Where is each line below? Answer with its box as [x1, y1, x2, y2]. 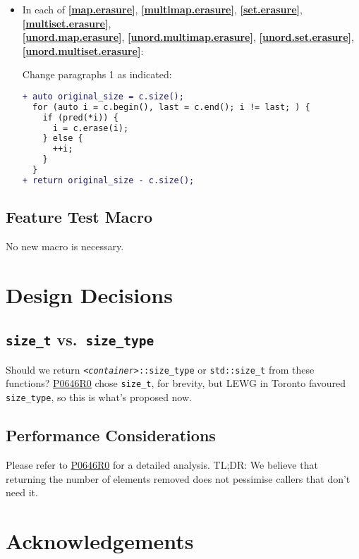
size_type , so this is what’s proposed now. [6, 390, 192, 405]
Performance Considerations [6, 424, 216, 446]
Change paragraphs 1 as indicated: [22, 67, 172, 82]
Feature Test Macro [6, 206, 153, 228]
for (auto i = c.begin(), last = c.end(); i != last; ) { [32, 102, 310, 112]
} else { [42, 133, 83, 144]
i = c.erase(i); [52, 123, 129, 133]
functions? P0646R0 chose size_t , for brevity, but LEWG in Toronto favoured [6, 376, 346, 391]
